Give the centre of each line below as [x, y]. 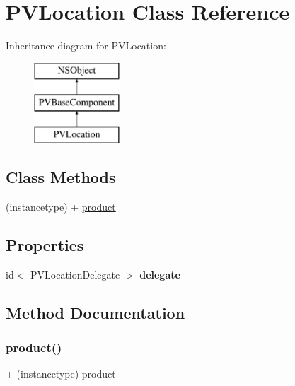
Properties [45, 244]
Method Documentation [96, 312]
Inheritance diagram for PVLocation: [86, 46]
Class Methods [61, 177]
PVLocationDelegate [75, 274]
